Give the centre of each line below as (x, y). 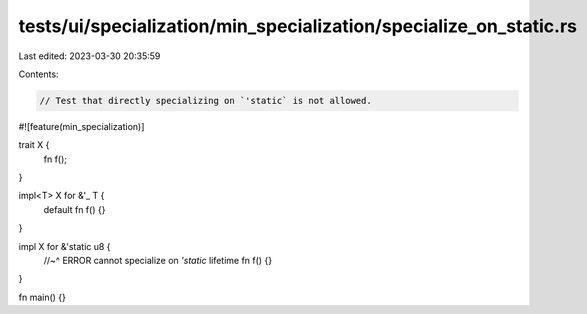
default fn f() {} (74, 209)
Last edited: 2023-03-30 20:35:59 (89, 56)
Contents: (38, 74)
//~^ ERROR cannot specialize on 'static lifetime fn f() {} (158, 261)
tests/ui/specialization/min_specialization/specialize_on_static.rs (297, 26)
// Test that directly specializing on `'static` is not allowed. (205, 100)
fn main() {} (42, 297)
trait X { (34, 145)
